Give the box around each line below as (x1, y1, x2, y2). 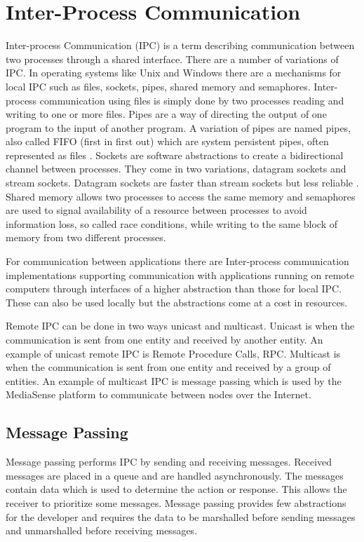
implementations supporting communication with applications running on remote (6, 267, 355, 282)
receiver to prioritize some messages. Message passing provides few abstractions (6, 495, 346, 510)
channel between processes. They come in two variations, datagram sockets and (6, 161, 346, 176)
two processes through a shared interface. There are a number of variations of (6, 51, 339, 66)
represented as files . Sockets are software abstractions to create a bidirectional (6, 147, 344, 162)
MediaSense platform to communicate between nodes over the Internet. (6, 387, 311, 402)
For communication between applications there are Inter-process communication (6, 254, 349, 269)
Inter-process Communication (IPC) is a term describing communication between (6, 38, 355, 53)
